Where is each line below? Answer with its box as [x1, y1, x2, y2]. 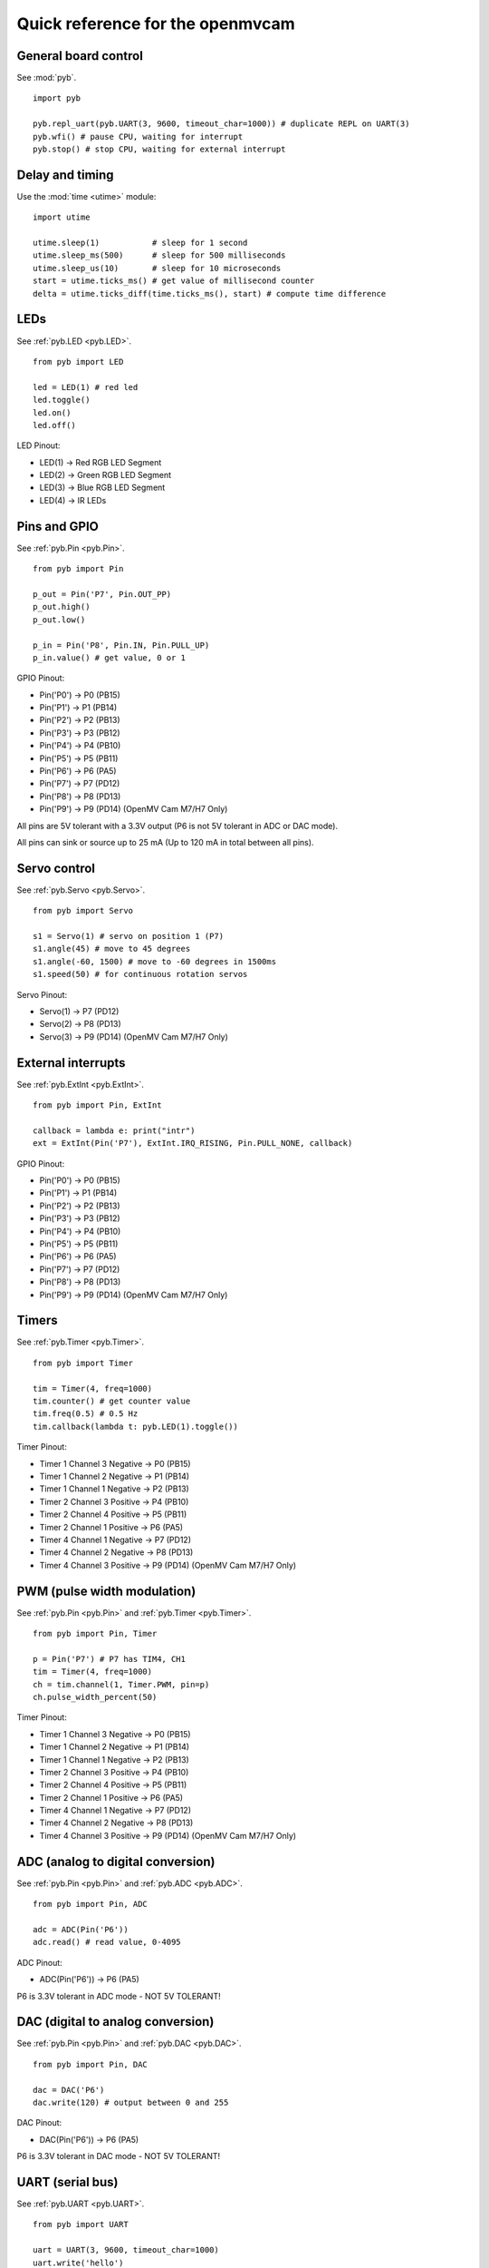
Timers [16, 1313, 58, 1328]
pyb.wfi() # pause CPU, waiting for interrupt [33, 132, 244, 142]
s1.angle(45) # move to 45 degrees [33, 943, 191, 954]
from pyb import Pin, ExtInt [33, 1100, 162, 1110]
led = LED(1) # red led [33, 382, 139, 392]
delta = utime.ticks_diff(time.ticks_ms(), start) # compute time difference [33, 288, 387, 298]
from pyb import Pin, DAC [33, 2059, 149, 2069]
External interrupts [16, 1055, 126, 1070]
